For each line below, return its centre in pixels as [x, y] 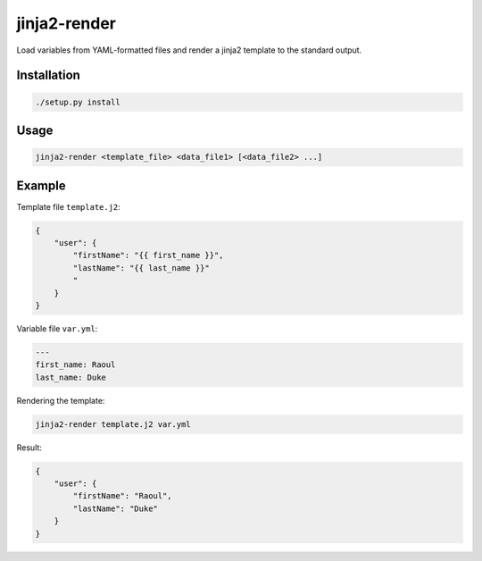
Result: [29, 448]
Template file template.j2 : [68, 206]
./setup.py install [78, 102]
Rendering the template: [61, 400]
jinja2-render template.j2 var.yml [113, 424]
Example [41, 185]
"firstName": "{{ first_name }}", [148, 255]
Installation [48, 75]
